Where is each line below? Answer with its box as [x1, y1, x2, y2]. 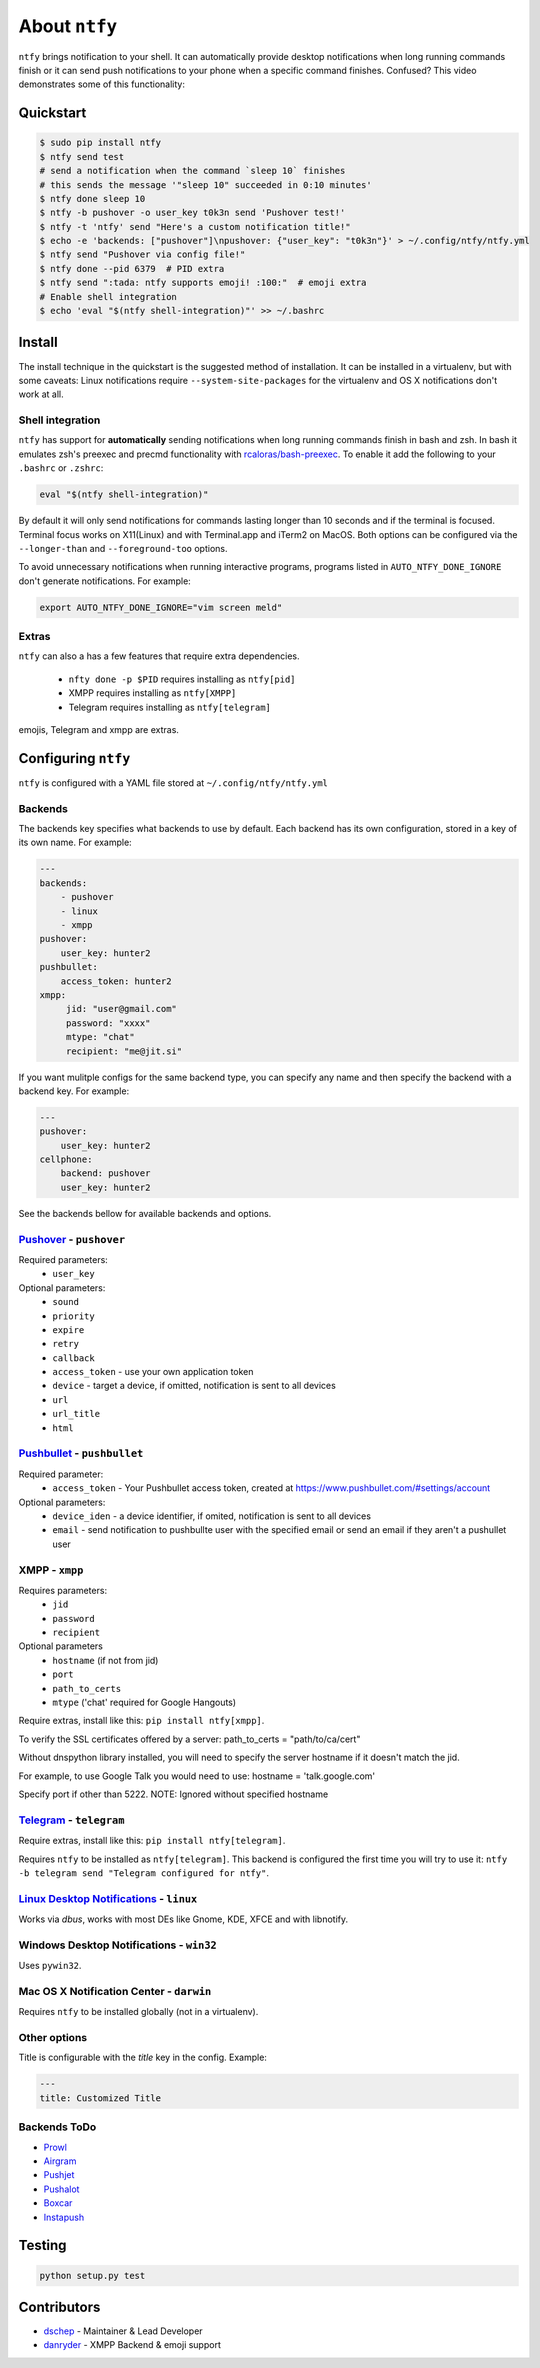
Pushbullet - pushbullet [18, 1446, 144, 1460]
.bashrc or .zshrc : [18, 462, 104, 474]
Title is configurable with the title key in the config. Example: [18, 2051, 267, 2064]
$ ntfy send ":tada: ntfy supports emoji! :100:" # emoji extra [39, 277, 367, 289]
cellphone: [39, 1154, 93, 1165]
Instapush [43, 2211, 85, 2223]
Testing [18, 2237, 67, 2254]
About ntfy [18, 15, 118, 37]
